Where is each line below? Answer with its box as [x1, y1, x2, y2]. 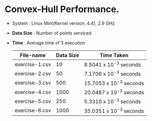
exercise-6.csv [14, 107, 51, 114]
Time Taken [100, 51, 129, 58]
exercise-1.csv [14, 60, 51, 68]
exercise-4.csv [14, 88, 51, 95]
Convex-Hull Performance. [5, 4, 119, 15]
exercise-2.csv [14, 70, 51, 77]
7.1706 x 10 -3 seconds [84, 70, 141, 78]
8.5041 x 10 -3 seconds [84, 60, 141, 69]
